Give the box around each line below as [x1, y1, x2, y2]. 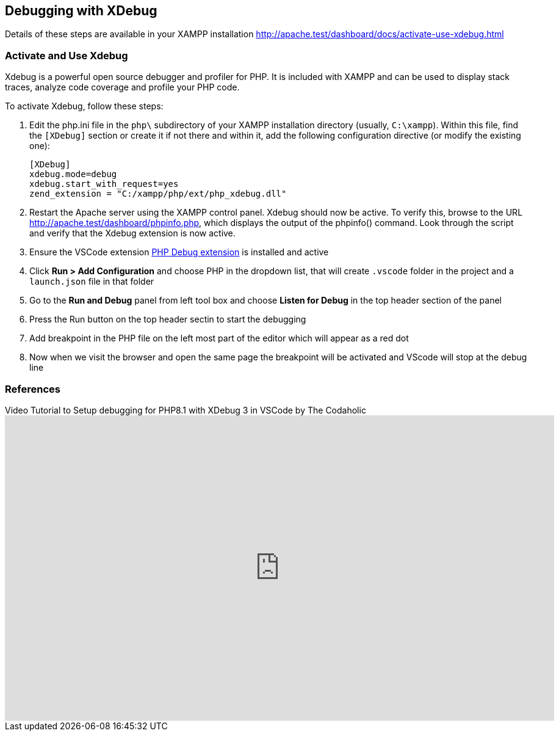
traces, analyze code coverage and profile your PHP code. [5, 82, 240, 93]
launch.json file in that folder [29, 276, 154, 287]
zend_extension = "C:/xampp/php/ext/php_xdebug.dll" [29, 189, 287, 199]
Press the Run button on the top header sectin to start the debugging [29, 314, 306, 325]
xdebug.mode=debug [29, 169, 117, 180]
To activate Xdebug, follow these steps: [5, 101, 164, 112]
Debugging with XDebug [5, 3, 157, 18]
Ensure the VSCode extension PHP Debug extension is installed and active [29, 247, 329, 258]
